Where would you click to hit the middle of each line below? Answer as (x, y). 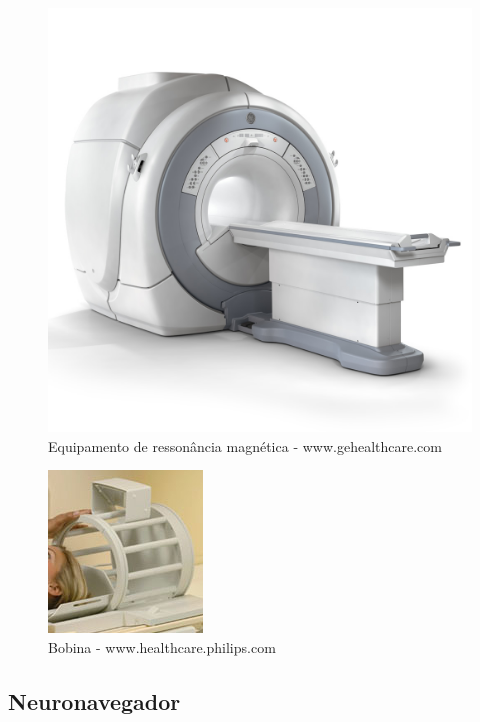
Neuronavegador (94, 700)
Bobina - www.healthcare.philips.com (162, 646)
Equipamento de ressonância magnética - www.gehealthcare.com (245, 445)
